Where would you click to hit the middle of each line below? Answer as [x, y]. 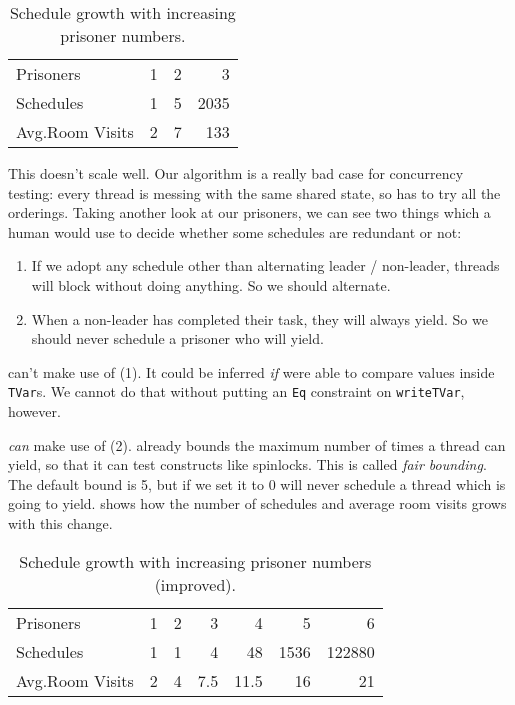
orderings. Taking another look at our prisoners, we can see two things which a [249, 212]
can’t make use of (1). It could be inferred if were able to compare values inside [251, 371]
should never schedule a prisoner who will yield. [177, 338]
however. [34, 411]
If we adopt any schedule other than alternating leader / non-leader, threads [265, 265]
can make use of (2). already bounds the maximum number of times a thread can [257, 444]
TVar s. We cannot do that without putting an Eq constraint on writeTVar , [236, 391]
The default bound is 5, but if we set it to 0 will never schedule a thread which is [257, 483]
